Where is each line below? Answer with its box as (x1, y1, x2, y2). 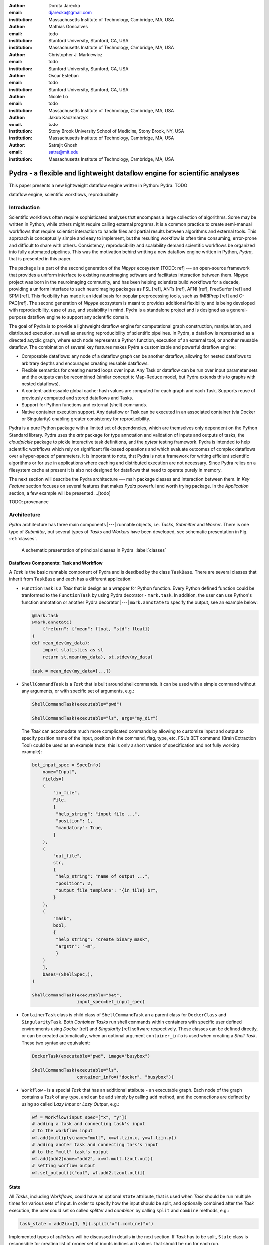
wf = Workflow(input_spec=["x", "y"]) (32, 1114, 127, 1120)
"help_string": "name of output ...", (55, 874, 150, 879)
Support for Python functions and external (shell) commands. (21, 402, 148, 408)
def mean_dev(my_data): (32, 640, 91, 646)
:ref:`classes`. (9, 536, 37, 542)
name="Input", (42, 769, 77, 775)
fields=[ (42, 776, 64, 782)
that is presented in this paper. (9, 256, 72, 262)
